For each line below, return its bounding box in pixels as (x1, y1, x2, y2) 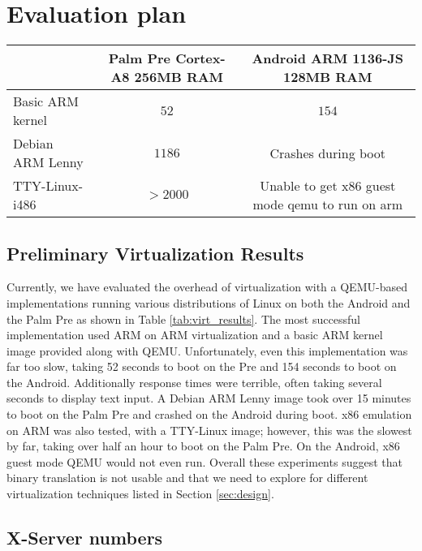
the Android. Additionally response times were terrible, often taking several (6, 373, 382, 390)
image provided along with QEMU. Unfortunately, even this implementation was (6, 342, 408, 359)
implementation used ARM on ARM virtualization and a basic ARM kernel (6, 326, 383, 343)
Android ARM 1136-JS (252, 49, 404, 68)
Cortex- (175, 49, 226, 68)
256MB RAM (134, 67, 224, 87)
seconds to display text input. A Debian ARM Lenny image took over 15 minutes (6, 390, 411, 407)
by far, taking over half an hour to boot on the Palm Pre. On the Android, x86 (6, 437, 400, 454)
